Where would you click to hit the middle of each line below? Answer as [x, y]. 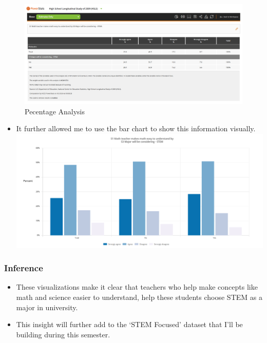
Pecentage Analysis [55, 111]
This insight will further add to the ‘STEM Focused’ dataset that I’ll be [129, 324]
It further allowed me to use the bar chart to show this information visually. [136, 128]
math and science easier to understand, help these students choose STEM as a [139, 297]
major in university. [47, 307]
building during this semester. [63, 334]
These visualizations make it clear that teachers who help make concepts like [137, 287]
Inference [24, 268]
